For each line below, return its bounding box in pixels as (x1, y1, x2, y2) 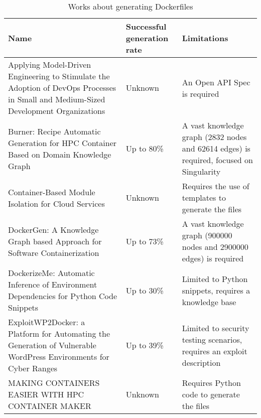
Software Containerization (8, 246, 99, 258)
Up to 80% (125, 143, 164, 154)
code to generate (182, 388, 240, 400)
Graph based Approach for (8, 235, 102, 247)
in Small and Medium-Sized (8, 93, 105, 105)
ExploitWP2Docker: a (8, 316, 85, 328)
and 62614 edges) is (182, 143, 250, 154)
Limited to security (182, 322, 249, 334)
